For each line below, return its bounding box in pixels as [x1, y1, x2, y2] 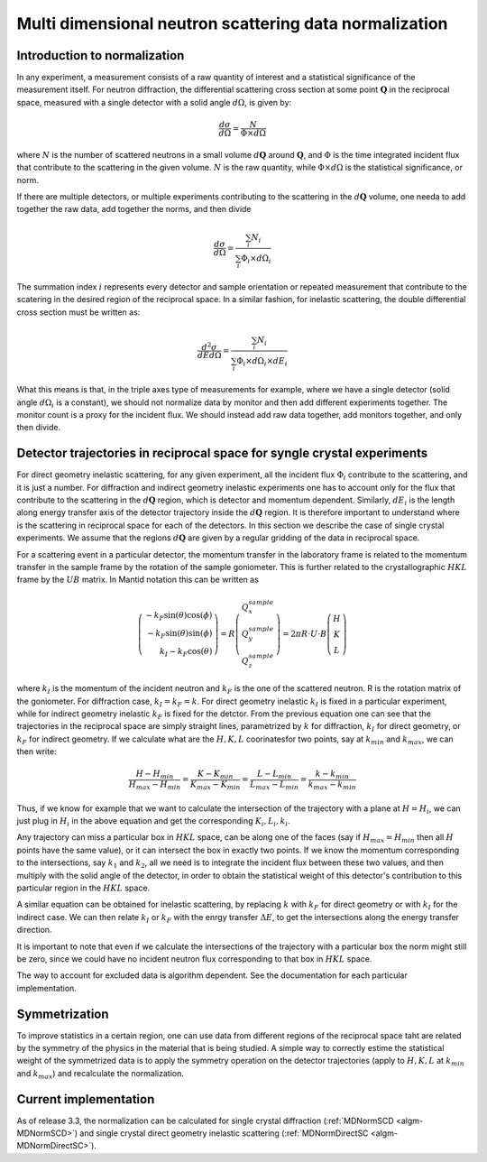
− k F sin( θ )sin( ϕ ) [147, 628, 213, 641]
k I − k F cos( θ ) [159, 646, 213, 659]
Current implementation [16, 1092, 155, 1107]
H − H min [135, 769, 174, 781]
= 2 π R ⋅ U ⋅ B [282, 628, 327, 639]
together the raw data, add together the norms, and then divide [16, 204, 252, 215]
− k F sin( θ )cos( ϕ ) [145, 610, 213, 622]
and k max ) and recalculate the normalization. [16, 1067, 184, 1081]
